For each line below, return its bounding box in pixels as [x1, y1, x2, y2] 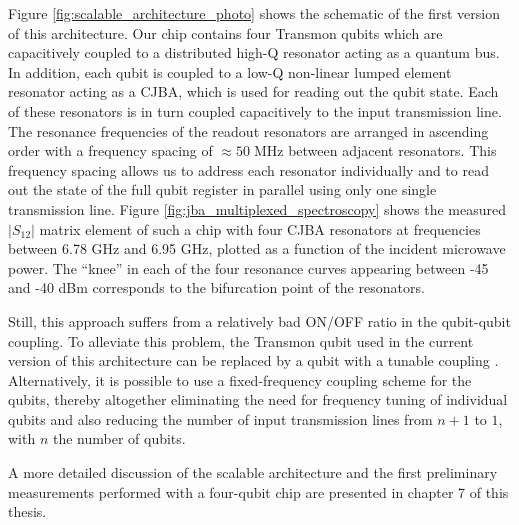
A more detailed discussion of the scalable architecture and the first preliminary [8, 462, 498, 483]
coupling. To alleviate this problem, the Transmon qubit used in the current [8, 330, 474, 351]
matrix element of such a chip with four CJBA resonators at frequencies [39, 218, 481, 239]
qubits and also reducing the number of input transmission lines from [8, 408, 433, 429]
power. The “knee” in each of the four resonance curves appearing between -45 [8, 257, 489, 278]
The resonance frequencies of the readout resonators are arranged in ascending [8, 120, 489, 141]
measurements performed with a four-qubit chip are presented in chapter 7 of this [8, 481, 509, 502]
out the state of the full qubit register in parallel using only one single [8, 179, 437, 200]
